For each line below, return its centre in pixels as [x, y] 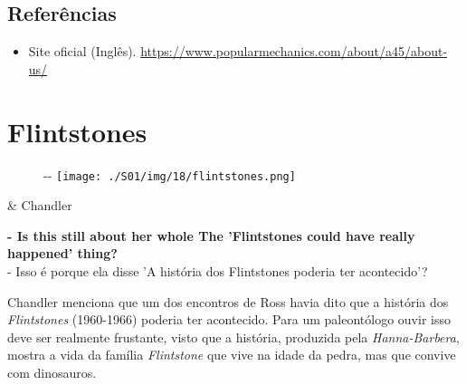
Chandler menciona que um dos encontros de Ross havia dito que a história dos [228, 301]
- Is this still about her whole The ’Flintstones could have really [211, 235]
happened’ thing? [62, 253]
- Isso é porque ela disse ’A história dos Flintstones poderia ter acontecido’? [218, 270]
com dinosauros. [52, 372]
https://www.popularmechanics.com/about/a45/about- [294, 51]
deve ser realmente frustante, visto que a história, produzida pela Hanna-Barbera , [233, 337]
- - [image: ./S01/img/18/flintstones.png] [170, 174]
